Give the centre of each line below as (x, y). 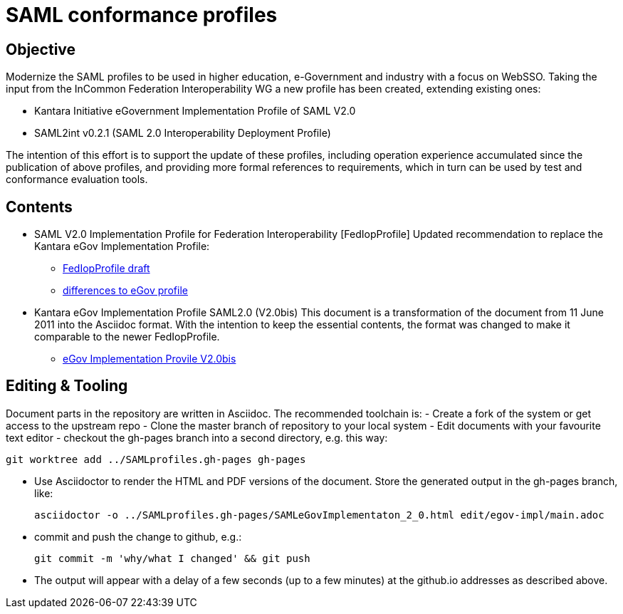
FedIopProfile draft (106, 269)
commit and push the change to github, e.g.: (138, 536)
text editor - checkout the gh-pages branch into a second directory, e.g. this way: (197, 437)
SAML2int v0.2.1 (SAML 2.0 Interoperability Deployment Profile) (183, 133)
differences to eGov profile (125, 291)
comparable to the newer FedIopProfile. (127, 337)
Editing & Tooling (67, 386)
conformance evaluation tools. (77, 179)
